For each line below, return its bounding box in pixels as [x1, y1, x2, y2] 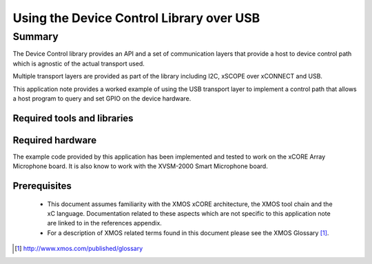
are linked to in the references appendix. [47, 219, 162, 227]
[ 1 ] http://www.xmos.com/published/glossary [14, 245, 143, 253]
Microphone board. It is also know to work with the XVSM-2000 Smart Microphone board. [12, 162, 268, 170]
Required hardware [12, 134, 96, 146]
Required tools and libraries [12, 112, 134, 124]
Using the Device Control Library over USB [12, 10, 260, 26]
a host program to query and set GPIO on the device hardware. [12, 94, 192, 103]
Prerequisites [12, 180, 72, 192]
